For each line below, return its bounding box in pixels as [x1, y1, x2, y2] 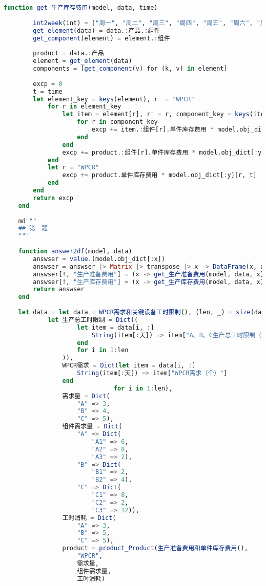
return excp [33, 194, 74, 202]
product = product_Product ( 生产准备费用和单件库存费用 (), [62, 545, 248, 552]
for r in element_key [47, 103, 121, 111]
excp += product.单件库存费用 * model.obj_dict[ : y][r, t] [62, 171, 257, 179]
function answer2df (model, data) [18, 248, 132, 255]
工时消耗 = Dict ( [62, 514, 116, 522]
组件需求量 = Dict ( [62, 423, 122, 430]
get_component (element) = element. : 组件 [33, 34, 170, 42]
